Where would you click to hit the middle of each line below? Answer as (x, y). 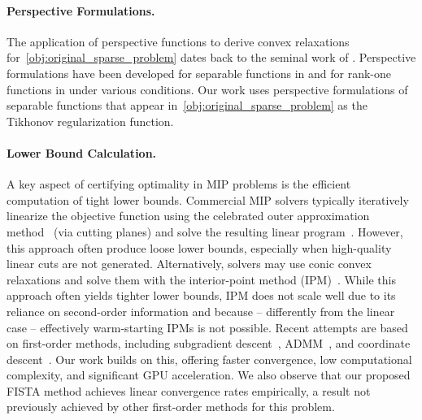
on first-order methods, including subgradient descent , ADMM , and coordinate (209, 343)
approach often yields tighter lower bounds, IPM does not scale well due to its (201, 295)
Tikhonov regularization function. (90, 121)
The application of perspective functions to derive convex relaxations (178, 41)
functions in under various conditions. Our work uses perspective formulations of (207, 89)
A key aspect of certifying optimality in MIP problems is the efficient (179, 184)
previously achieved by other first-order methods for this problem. (171, 407)
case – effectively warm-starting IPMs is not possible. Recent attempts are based (207, 327)
